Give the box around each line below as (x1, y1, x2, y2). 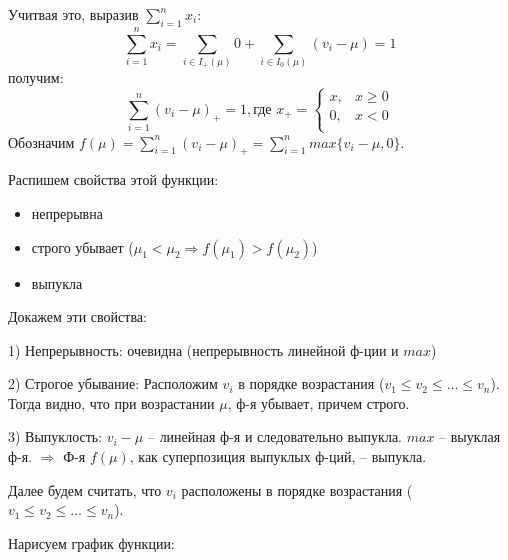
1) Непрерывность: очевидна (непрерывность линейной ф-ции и (8, 339, 399, 360)
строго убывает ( (31, 236, 134, 257)
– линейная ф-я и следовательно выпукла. (147, 426, 402, 447)
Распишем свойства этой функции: (8, 169, 219, 190)
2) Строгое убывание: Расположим (8, 373, 218, 394)
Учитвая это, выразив (8, 4, 139, 24)
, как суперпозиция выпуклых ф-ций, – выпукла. (129, 446, 427, 467)
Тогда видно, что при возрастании (8, 392, 215, 413)
